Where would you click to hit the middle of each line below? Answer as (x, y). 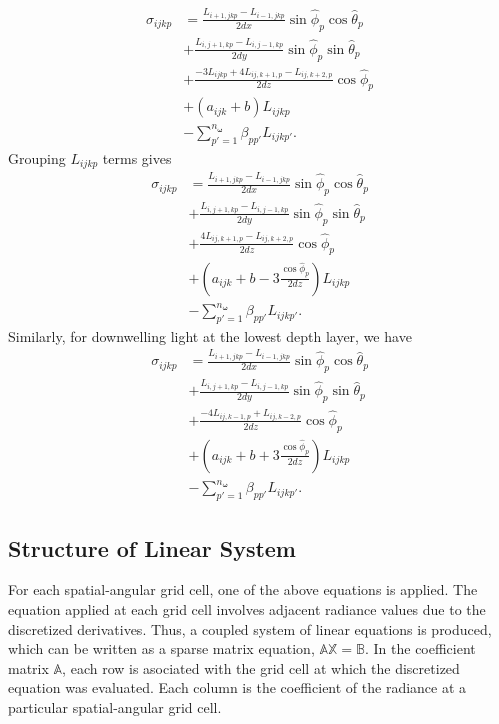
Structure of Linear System (152, 547)
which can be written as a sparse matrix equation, (161, 648)
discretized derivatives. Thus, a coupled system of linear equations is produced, (250, 628)
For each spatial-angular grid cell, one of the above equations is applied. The (243, 589)
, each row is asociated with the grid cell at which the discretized (261, 667)
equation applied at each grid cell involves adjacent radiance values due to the (247, 608)
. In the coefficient (420, 648)
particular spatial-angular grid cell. (115, 706)
